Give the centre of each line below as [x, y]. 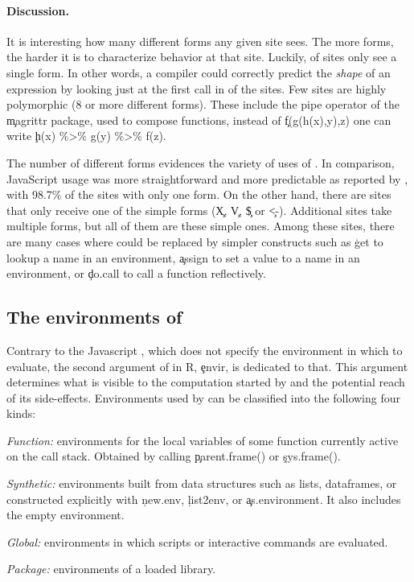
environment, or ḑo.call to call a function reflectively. [136, 273]
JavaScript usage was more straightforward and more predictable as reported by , [207, 178]
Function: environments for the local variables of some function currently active [203, 440]
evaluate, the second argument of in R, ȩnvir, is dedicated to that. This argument [207, 366]
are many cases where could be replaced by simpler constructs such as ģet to [195, 241]
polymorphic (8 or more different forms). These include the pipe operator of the [203, 104]
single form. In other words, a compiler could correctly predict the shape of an [199, 72]
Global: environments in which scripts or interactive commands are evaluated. [197, 541]
